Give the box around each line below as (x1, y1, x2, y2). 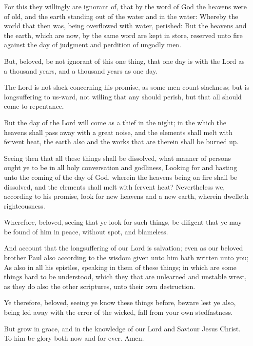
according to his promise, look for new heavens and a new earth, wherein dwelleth (4, 191, 249, 201)
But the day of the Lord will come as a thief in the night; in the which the (4, 117, 226, 127)
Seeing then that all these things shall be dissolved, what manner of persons (4, 153, 231, 163)
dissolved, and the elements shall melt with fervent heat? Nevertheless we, (4, 181, 225, 192)
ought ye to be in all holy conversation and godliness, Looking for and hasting (4, 162, 237, 173)
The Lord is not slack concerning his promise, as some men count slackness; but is (4, 82, 250, 92)
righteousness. (4, 200, 45, 211)
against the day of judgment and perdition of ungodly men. (4, 39, 181, 50)
